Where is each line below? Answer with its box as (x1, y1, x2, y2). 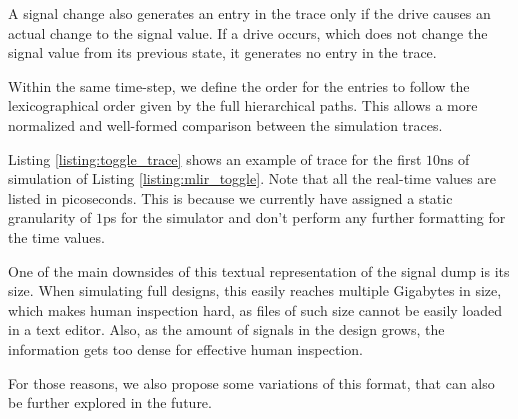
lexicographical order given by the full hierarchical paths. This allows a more (8, 95, 478, 116)
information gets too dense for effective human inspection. (8, 338, 363, 359)
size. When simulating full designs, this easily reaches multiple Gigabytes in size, (8, 280, 502, 301)
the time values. (8, 226, 105, 247)
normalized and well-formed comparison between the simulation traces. (8, 114, 443, 135)
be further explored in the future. (8, 392, 212, 413)
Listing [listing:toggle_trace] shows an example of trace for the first (8, 148, 422, 169)
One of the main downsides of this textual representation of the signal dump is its (8, 260, 510, 281)
